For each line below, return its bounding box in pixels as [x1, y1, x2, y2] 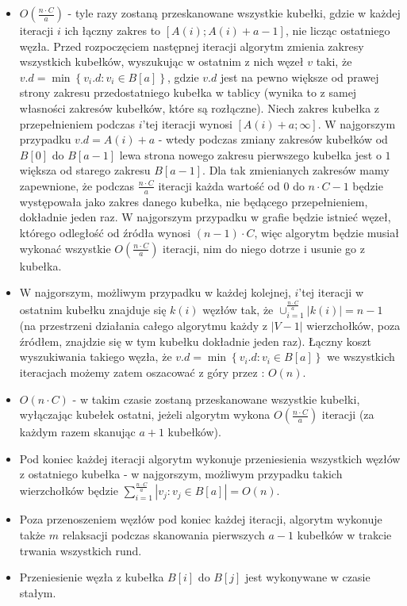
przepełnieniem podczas [19, 115, 136, 132]
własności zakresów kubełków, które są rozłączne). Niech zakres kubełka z [19, 99, 380, 116]
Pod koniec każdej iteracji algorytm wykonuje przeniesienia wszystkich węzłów [19, 450, 401, 466]
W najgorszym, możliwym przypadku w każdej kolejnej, [19, 284, 291, 301]
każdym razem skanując [19, 424, 136, 440]
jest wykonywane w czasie [245, 569, 371, 585]
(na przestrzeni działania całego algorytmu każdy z [19, 317, 267, 334]
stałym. [19, 584, 56, 600]
